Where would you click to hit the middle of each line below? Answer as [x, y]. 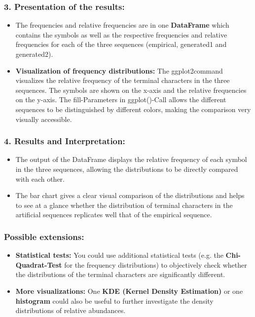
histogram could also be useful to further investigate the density [114, 300]
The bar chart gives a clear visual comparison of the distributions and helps [130, 195]
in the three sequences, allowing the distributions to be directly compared [127, 169]
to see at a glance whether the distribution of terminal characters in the [124, 205]
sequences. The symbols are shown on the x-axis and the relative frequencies [131, 90]
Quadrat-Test [39, 264]
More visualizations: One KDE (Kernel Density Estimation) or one [129, 291]
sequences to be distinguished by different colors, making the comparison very [133, 109]
